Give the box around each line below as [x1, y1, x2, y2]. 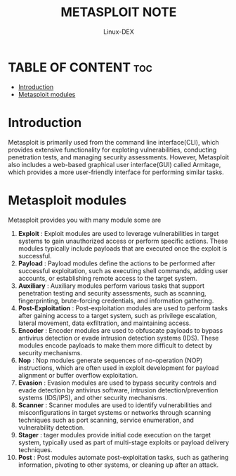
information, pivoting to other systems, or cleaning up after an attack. [18, 461, 219, 469]
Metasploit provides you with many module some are [8, 216, 162, 224]
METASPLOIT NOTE [60, 4, 177, 20]
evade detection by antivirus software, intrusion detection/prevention [18, 385, 218, 394]
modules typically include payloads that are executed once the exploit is [18, 244, 228, 253]
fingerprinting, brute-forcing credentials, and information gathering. [18, 296, 214, 305]
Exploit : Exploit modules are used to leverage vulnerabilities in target [18, 229, 219, 237]
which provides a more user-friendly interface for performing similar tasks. [8, 168, 224, 176]
